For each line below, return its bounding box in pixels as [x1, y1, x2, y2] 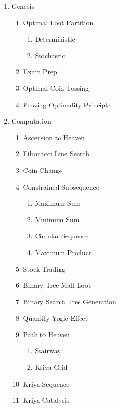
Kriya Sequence [23, 378, 70, 388]
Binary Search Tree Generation [23, 296, 116, 306]
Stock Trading [23, 263, 65, 274]
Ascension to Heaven [23, 132, 85, 142]
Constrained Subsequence [23, 181, 99, 192]
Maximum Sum [35, 198, 81, 208]
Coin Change [23, 165, 62, 175]
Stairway [35, 345, 61, 356]
